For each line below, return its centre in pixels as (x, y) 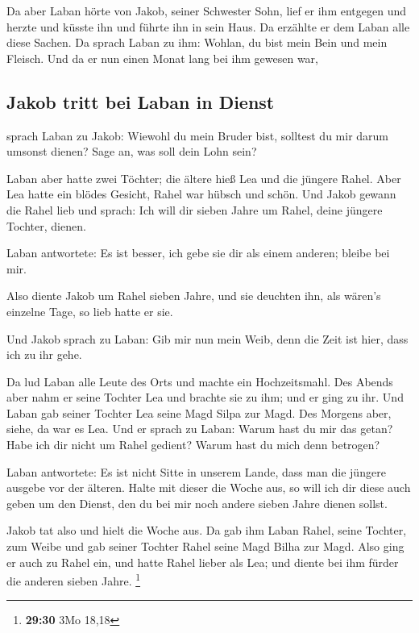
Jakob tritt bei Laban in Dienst (141, 101)
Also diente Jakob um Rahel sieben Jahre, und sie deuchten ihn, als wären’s (194, 296)
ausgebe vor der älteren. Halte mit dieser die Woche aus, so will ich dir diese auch (209, 487)
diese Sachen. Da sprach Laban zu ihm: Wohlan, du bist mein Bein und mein (197, 42)
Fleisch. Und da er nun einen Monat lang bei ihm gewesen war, (162, 58)
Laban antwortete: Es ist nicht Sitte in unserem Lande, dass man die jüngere (196, 471)
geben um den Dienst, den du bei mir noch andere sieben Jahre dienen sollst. (197, 503)
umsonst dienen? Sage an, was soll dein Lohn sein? (132, 151)
